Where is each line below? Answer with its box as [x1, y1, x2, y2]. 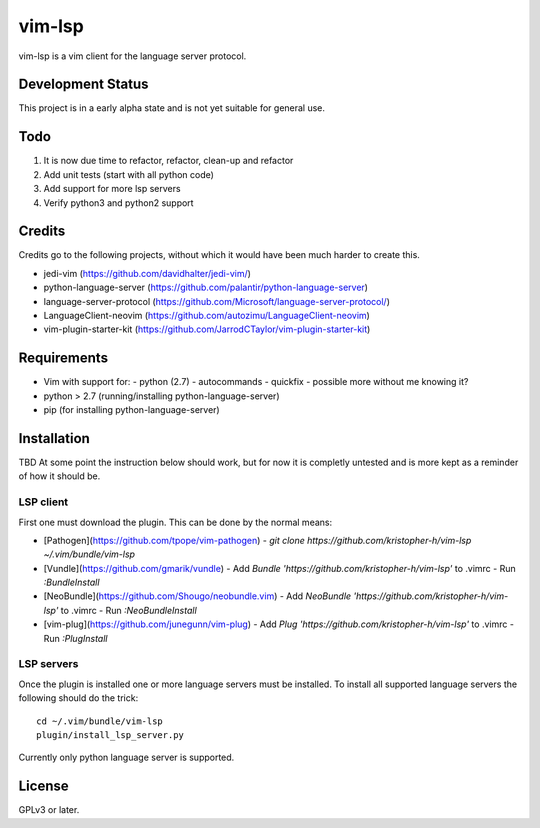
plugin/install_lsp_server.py [36, 729, 185, 740]
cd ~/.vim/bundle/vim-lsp [36, 715, 164, 727]
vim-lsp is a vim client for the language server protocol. [18, 50, 247, 62]
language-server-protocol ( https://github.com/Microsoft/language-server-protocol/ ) [43, 295, 390, 307]
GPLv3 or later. [18, 804, 80, 816]
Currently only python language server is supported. [18, 751, 235, 764]
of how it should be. [18, 470, 101, 482]
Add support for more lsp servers [43, 183, 181, 195]
